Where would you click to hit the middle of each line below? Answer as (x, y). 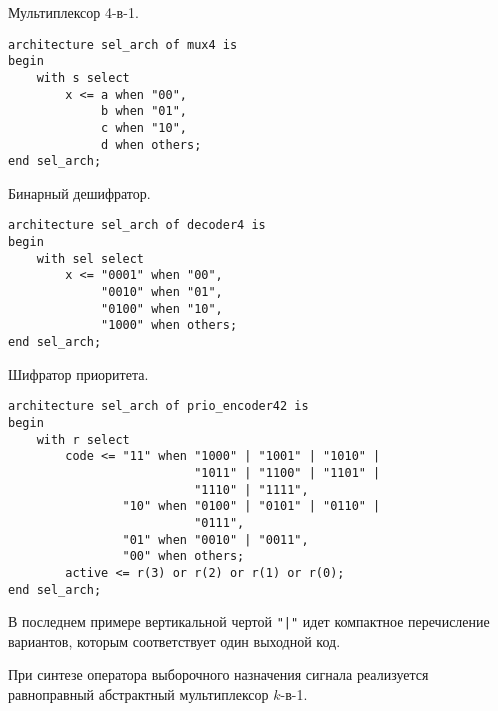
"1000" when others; (169, 325)
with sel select (90, 258)
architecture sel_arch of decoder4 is (137, 225)
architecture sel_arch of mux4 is (123, 44)
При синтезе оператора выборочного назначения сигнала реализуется (218, 674)
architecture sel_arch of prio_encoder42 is (158, 406)
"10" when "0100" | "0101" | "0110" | (251, 506)
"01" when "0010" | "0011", (215, 539)
